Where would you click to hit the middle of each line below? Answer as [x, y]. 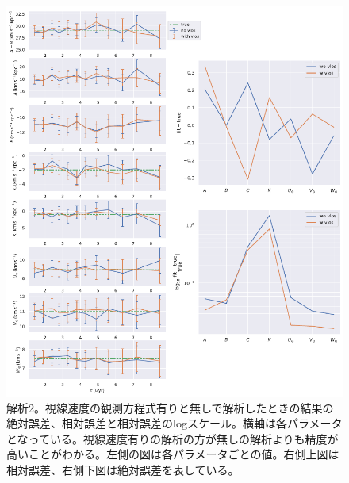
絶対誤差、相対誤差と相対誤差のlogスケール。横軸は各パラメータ [174, 423]
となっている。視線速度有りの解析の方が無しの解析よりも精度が [173, 438]
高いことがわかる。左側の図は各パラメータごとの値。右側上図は [173, 454]
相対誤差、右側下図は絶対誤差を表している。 [123, 469]
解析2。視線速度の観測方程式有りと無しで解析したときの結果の [170, 407]
